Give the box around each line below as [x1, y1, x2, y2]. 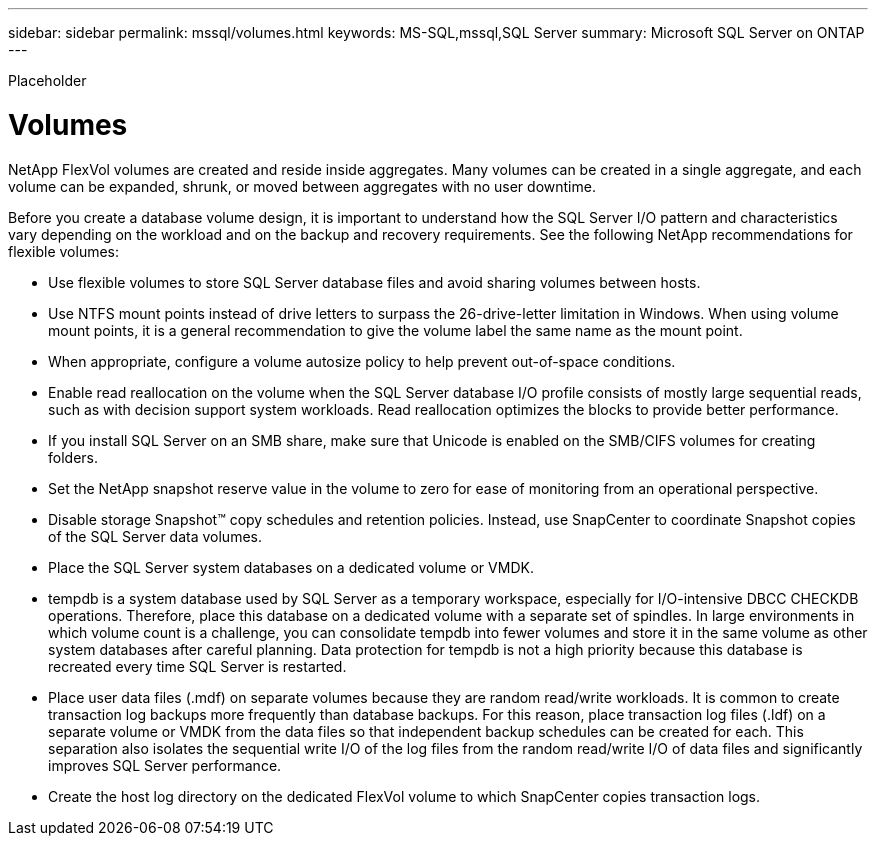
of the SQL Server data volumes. [48, 527, 262, 545]
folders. [48, 448, 98, 466]
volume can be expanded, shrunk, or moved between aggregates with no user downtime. [8, 177, 596, 195]
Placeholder [8, 72, 87, 89]
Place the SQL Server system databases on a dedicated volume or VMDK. [48, 558, 534, 576]
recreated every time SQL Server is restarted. [48, 657, 347, 675]
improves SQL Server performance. [48, 756, 282, 774]
